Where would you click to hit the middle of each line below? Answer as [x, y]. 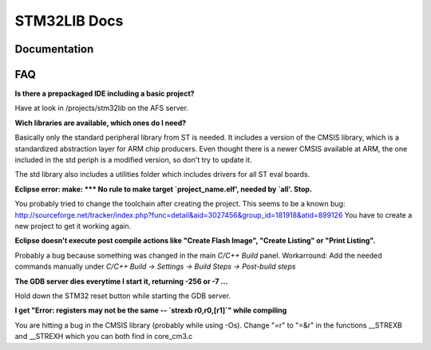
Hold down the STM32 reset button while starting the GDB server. [123, 296]
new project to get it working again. [73, 226]
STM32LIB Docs [69, 21]
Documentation [54, 49]
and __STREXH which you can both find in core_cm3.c [104, 336]
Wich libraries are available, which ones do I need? [101, 123]
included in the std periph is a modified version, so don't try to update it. [133, 160]
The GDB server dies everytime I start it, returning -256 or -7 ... [121, 281]
